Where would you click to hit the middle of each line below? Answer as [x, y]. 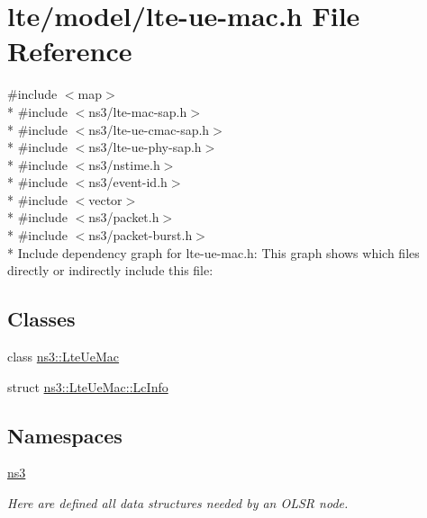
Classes [41, 319]
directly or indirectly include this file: [110, 270]
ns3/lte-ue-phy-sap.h [145, 147]
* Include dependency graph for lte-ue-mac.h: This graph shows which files [213, 252]
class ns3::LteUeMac [64, 357]
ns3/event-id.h [128, 182]
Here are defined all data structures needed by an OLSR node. [178, 503]
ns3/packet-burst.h [141, 235]
